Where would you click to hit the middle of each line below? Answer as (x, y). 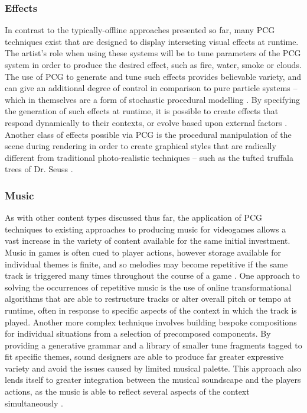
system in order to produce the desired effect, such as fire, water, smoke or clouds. (153, 64)
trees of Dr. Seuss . (39, 169)
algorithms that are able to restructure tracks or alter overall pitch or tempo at (148, 299)
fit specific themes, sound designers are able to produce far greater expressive (144, 356)
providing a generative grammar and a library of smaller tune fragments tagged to (153, 345)
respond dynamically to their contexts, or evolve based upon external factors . (146, 122)
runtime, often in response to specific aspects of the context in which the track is (151, 310)
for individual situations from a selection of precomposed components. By (138, 333)
